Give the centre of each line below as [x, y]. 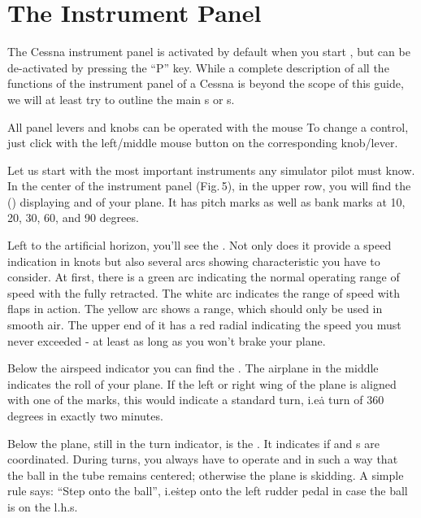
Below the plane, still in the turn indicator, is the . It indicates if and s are [193, 443]
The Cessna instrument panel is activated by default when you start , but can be [209, 52]
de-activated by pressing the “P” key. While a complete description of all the [198, 67]
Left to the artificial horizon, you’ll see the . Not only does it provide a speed [200, 245]
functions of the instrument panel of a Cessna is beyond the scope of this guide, [206, 83]
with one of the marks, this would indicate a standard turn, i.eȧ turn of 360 [196, 400]
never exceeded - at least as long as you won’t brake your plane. [167, 340]
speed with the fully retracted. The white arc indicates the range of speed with [204, 292]
